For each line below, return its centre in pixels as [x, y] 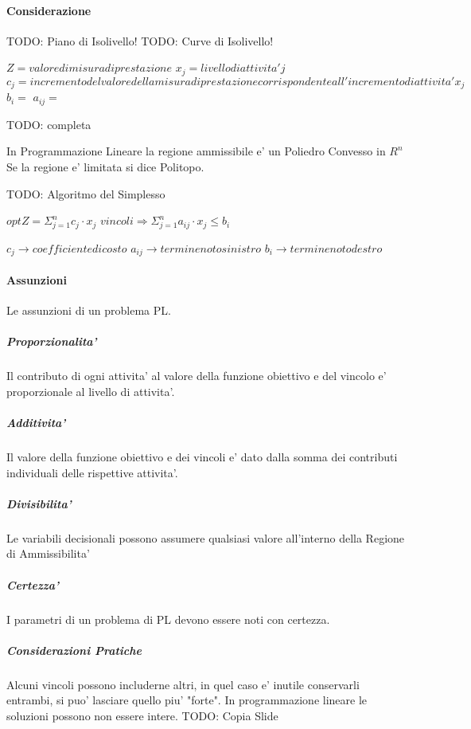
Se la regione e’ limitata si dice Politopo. [105, 166]
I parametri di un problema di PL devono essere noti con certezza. [168, 619]
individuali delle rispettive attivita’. [92, 472]
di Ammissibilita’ [48, 553]
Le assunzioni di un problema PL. [89, 310]
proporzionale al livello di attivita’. [91, 391]
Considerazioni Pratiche [74, 650]
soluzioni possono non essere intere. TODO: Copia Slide [142, 715]
